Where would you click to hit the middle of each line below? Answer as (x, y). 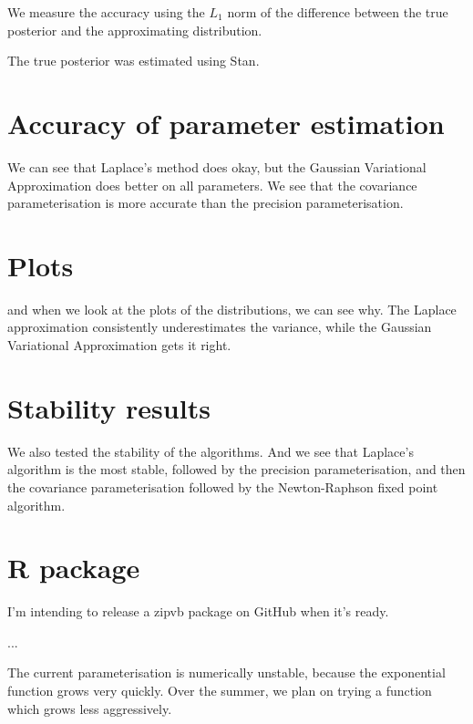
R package (74, 568)
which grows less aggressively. (90, 708)
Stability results (109, 407)
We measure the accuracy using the (106, 12)
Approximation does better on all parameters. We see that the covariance (212, 185)
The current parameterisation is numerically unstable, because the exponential (226, 672)
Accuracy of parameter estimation (226, 123)
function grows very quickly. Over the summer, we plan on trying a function (220, 690)
